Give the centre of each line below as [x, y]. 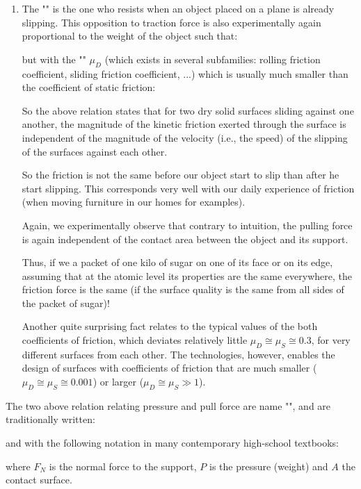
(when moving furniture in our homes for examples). [134, 202]
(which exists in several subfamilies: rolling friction [212, 59]
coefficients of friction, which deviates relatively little [135, 340]
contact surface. [39, 480]
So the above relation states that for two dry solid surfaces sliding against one [188, 110]
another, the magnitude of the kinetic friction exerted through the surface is [184, 124]
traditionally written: [50, 419]
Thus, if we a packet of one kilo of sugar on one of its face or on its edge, [177, 262]
